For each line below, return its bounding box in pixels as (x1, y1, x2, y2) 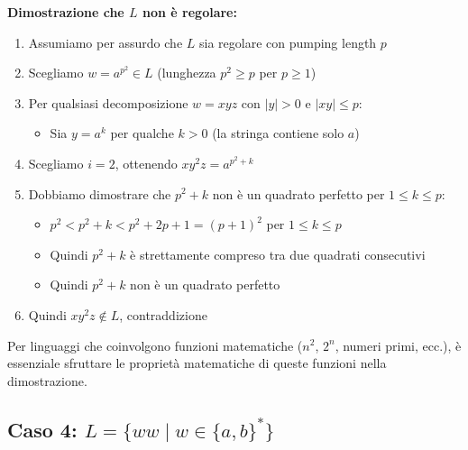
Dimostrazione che (7, 3, 124, 21)
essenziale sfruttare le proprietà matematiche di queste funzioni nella (7, 354, 387, 372)
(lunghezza (157, 63, 216, 82)
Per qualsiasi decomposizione (28, 93, 188, 112)
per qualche (110, 124, 174, 142)
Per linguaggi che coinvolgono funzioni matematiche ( (7, 335, 303, 354)
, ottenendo (115, 153, 178, 172)
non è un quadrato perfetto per (212, 184, 385, 203)
